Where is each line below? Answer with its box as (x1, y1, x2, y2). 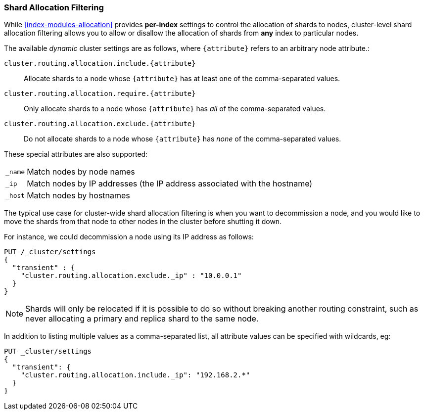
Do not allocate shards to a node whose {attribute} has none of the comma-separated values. (24, 135, 341, 143)
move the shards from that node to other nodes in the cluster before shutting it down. (4, 217, 282, 226)
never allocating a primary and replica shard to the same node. (25, 314, 259, 324)
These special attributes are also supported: (4, 150, 148, 159)
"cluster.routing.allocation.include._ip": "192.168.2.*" (20, 371, 250, 379)
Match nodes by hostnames (27, 190, 130, 201)
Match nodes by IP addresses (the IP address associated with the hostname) (27, 179, 313, 189)
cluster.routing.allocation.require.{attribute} (4, 90, 196, 98)
